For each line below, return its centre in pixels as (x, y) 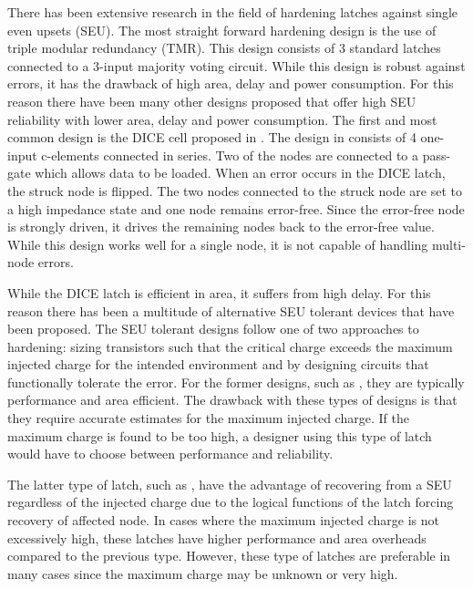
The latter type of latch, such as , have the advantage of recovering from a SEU (230, 484)
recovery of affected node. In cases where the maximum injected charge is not (223, 520)
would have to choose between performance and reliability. (170, 454)
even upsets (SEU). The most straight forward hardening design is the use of (222, 30)
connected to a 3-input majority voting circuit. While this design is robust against (236, 65)
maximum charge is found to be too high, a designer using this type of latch (220, 435)
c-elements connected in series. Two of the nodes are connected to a (230, 155)
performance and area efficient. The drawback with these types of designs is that (232, 400)
